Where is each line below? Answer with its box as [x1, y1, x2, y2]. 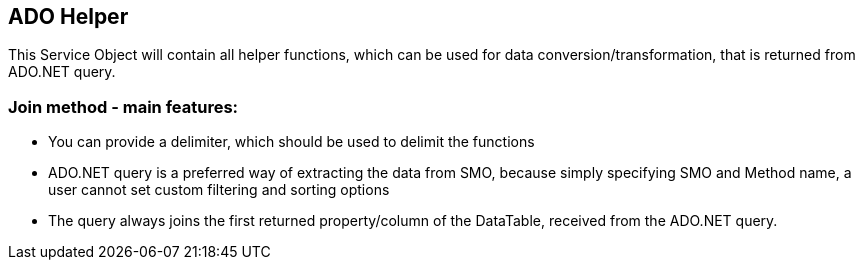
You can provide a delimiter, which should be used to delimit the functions [48, 133, 535, 151]
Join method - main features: [8, 96, 239, 117]
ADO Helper [8, 4, 129, 29]
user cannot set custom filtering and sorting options [48, 181, 390, 199]
